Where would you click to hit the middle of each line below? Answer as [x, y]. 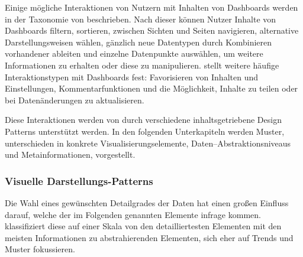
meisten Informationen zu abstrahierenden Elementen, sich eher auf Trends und [149, 237]
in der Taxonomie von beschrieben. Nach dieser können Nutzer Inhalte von [141, 19]
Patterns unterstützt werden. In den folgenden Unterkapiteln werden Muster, [145, 131]
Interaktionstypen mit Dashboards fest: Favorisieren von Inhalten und [131, 77]
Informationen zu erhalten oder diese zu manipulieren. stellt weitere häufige [142, 65]
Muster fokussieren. [40, 249]
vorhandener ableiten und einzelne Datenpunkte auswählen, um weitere [134, 53]
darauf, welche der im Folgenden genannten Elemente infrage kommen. [133, 214]
